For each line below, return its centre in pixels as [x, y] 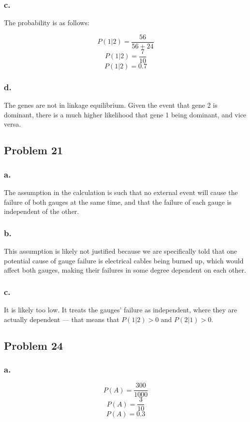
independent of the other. [42, 211]
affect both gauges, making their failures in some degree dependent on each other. [125, 270]
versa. [13, 124]
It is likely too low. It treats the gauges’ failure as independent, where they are [121, 309]
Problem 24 [34, 345]
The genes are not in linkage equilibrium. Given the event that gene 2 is [111, 105]
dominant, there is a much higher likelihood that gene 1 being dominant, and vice [125, 114]
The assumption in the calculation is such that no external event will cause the [121, 192]
